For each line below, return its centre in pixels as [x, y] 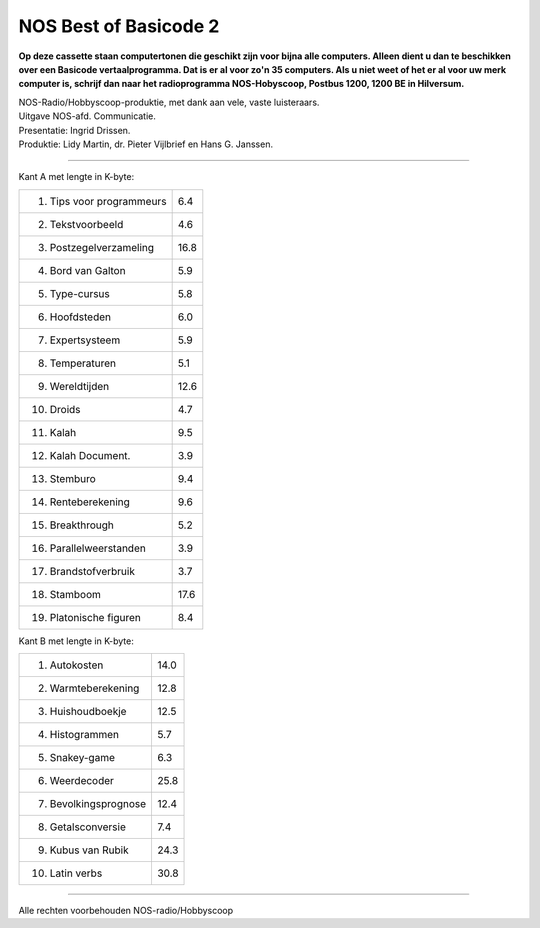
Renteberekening [89, 502]
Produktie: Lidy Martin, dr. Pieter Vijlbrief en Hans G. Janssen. [146, 144]
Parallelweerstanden [98, 548]
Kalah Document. [90, 455]
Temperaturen [83, 363]
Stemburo [73, 478]
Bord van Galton [87, 270]
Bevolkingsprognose [98, 804]
